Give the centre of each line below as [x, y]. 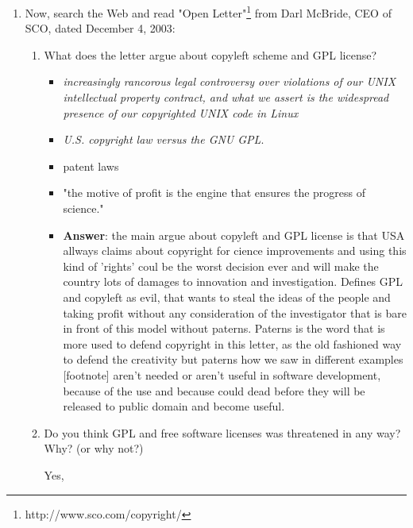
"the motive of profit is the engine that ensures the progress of [214, 193]
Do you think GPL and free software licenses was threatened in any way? [222, 432]
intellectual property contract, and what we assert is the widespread [226, 97]
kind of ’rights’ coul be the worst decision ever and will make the [221, 266]
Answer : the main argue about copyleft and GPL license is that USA [234, 235]
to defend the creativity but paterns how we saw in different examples [233, 359]
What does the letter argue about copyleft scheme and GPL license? [210, 54]
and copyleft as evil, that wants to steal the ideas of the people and [227, 297]
